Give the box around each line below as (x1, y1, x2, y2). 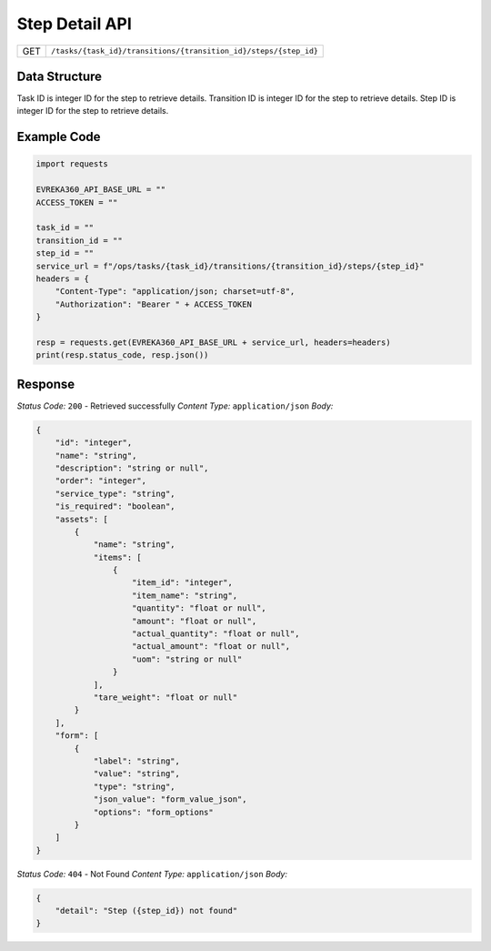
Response (16, 376, 75, 391)
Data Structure (16, 68, 103, 84)
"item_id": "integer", (132, 578, 234, 588)
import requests (35, 159, 109, 169)
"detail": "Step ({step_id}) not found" (55, 905, 238, 916)
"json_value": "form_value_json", (93, 794, 247, 804)
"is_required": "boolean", (55, 501, 176, 511)
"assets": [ (55, 514, 109, 524)
